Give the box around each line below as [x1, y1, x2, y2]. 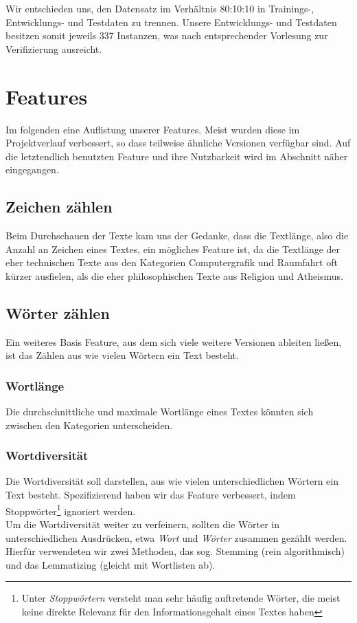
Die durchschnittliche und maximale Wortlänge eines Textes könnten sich [5, 404, 314, 419]
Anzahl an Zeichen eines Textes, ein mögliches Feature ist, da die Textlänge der [5, 241, 341, 256]
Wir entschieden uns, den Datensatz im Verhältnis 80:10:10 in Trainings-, [5, 1, 314, 15]
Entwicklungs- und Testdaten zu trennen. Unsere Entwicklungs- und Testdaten [5, 14, 337, 29]
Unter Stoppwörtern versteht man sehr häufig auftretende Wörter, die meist [21, 591, 341, 605]
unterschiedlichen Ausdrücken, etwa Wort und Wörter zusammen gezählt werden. [5, 530, 347, 545]
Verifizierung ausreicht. [5, 41, 102, 56]
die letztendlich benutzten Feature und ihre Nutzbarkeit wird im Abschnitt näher [5, 149, 348, 163]
